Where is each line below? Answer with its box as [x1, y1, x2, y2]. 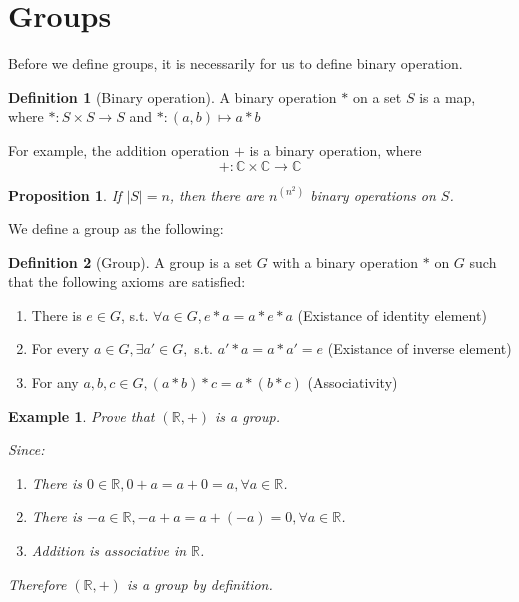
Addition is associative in [31, 540, 187, 561]
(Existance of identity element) [297, 304, 487, 325]
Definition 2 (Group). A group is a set [8, 251, 253, 272]
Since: [8, 439, 45, 460]
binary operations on [310, 184, 436, 205]
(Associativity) [307, 372, 398, 393]
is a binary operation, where [249, 139, 422, 160]
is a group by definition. [126, 573, 273, 594]
